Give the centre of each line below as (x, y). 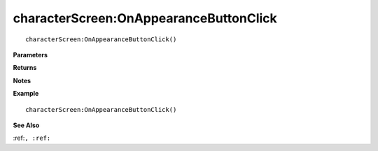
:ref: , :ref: (32, 138)
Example (26, 94)
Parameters (30, 55)
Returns (25, 68)
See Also (26, 125)
